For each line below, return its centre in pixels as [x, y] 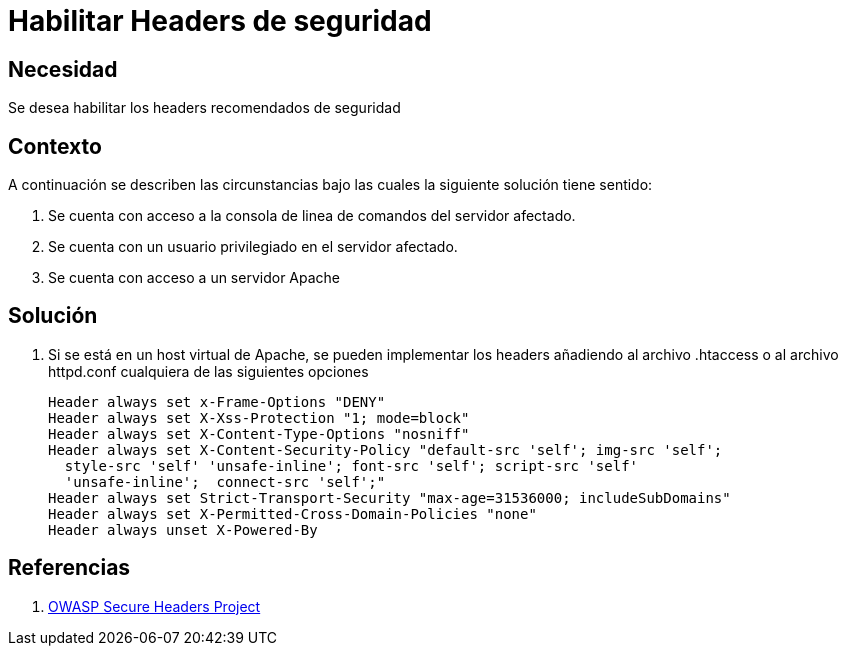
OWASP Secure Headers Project [154, 606]
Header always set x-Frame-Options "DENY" [217, 401]
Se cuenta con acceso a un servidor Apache [194, 278]
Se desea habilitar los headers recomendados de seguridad [204, 108]
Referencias [69, 568]
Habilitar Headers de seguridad [220, 21]
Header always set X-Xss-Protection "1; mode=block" [259, 417]
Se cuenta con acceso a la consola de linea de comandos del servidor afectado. [312, 216]
